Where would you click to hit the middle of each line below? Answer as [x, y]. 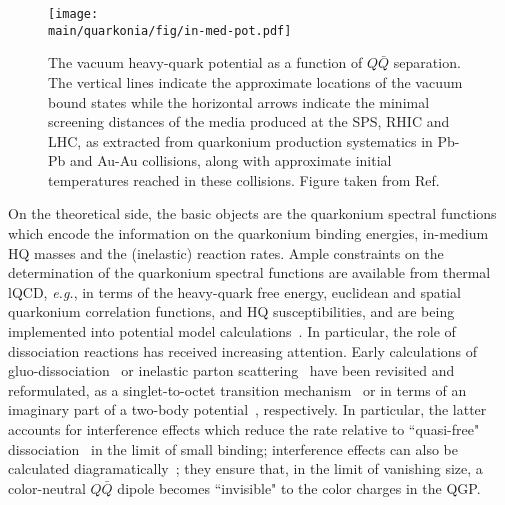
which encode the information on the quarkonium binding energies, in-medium [248, 233]
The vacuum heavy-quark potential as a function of [205, 62]
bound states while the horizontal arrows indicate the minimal [239, 101]
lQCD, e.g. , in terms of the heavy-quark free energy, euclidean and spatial [234, 291]
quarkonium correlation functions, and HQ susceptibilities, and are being [231, 311]
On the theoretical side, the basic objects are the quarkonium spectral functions [252, 213]
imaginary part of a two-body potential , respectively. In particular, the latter [247, 409]
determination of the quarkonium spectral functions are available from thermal [249, 272]
